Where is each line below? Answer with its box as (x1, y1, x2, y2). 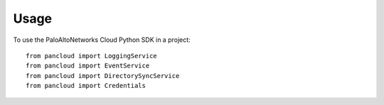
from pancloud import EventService (26, 62, 150, 70)
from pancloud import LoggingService (26, 52, 158, 60)
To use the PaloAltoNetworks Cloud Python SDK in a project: (13, 35, 191, 44)
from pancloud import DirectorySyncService (26, 72, 180, 79)
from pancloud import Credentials (26, 82, 146, 90)
